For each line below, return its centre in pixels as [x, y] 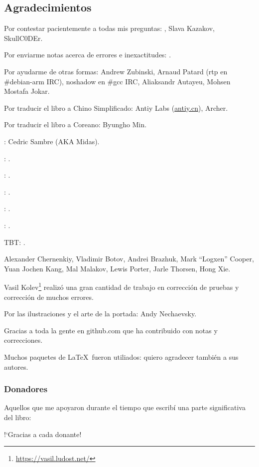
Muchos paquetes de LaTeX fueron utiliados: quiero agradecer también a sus [121, 356]
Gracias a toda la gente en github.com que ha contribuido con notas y [111, 330]
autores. [16, 366]
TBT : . [15, 242]
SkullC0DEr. [23, 38]
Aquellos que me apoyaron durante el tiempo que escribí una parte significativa [125, 407]
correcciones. [23, 340]
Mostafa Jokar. [27, 91]
